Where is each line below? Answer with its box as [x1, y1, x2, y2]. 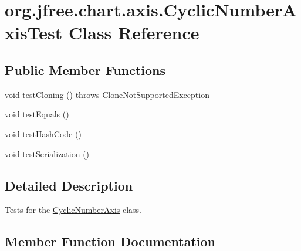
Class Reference [69, 21, 199, 45]
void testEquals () [5, 108, 69, 120]
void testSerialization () [5, 147, 90, 160]
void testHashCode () [5, 127, 82, 140]
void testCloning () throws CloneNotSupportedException [5, 88, 209, 100]
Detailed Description [5, 176, 133, 194]
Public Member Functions [5, 60, 165, 79]
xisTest [5, 21, 63, 45]
